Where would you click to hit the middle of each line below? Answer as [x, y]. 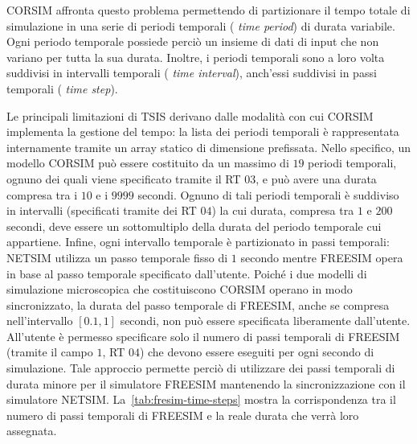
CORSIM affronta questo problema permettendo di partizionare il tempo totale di [208, 10]
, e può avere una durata [316, 178]
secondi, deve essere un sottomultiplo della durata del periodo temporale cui [194, 226]
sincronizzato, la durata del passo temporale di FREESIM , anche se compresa [198, 304]
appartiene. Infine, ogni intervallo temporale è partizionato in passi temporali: [198, 242]
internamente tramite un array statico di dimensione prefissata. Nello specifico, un [209, 147]
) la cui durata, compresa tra [283, 210]
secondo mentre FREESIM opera [322, 257]
